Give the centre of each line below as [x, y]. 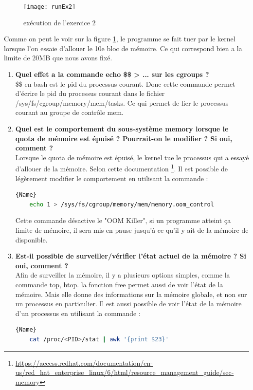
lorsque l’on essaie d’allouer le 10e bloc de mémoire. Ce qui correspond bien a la [123, 48]
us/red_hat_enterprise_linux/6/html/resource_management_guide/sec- [125, 372]
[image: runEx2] [50, 7]
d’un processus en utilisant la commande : [78, 313]
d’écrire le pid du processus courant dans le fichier [90, 93]
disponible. [31, 239]
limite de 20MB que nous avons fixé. [58, 58]
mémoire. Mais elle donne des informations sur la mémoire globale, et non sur [131, 294]
